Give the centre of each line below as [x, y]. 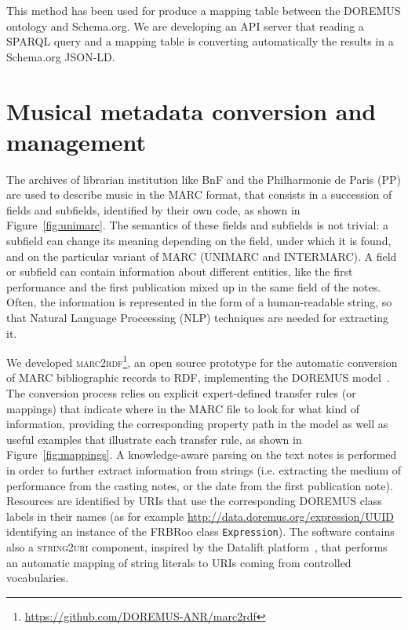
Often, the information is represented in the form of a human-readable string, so [199, 302]
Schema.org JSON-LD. [61, 56]
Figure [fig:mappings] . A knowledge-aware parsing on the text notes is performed [202, 454]
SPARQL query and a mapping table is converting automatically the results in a [200, 41]
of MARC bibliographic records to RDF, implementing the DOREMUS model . [198, 377]
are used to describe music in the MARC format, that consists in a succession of [199, 194]
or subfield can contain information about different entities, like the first [180, 271]
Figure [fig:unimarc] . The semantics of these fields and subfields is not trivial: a [197, 225]
